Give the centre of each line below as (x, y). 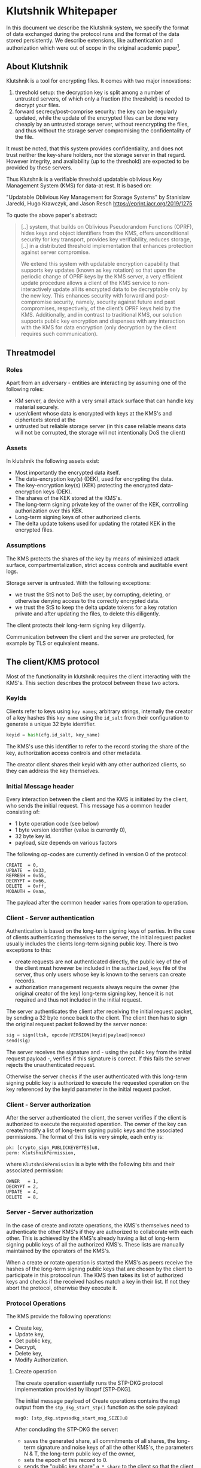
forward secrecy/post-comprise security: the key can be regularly (96, 111)
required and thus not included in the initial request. (78, 1000)
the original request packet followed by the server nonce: (77, 1024)
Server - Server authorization (50, 1212)
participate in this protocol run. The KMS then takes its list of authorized (95, 1275)
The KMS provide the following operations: (59, 1316)
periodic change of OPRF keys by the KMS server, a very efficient (102, 277)
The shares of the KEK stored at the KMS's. (68, 498)
